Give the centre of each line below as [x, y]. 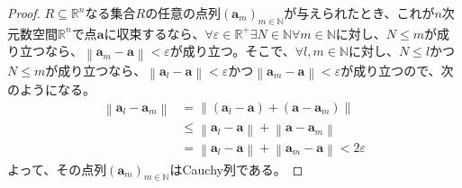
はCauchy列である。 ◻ [236, 169]
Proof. [24, 13]
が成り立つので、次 [397, 70]
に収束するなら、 [154, 33]
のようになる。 [51, 90]
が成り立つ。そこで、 [232, 51]
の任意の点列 [183, 13]
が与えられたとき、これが [359, 13]
